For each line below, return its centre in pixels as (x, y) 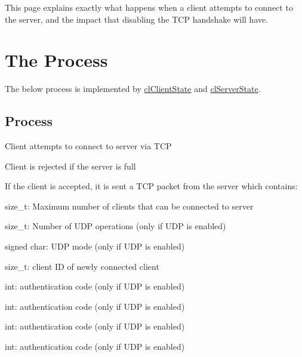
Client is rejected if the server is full (70, 166)
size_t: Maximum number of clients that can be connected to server (129, 206)
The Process (56, 60)
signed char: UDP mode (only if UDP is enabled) (95, 246)
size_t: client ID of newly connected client (82, 266)
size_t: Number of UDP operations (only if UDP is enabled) (115, 226)
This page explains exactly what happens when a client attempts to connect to (149, 7)
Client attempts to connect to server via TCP (88, 146)
